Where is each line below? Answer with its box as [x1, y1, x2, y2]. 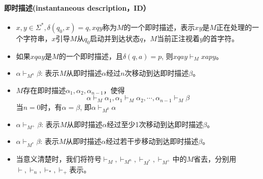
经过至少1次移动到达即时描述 [107, 118, 203, 129]
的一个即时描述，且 [58, 50, 123, 61]
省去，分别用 [193, 154, 237, 164]
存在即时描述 [23, 84, 66, 95]
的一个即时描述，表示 [123, 21, 195, 32]
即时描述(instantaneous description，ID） [4, 2, 150, 13]
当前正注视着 [157, 33, 200, 43]
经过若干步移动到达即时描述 [106, 136, 199, 146]
